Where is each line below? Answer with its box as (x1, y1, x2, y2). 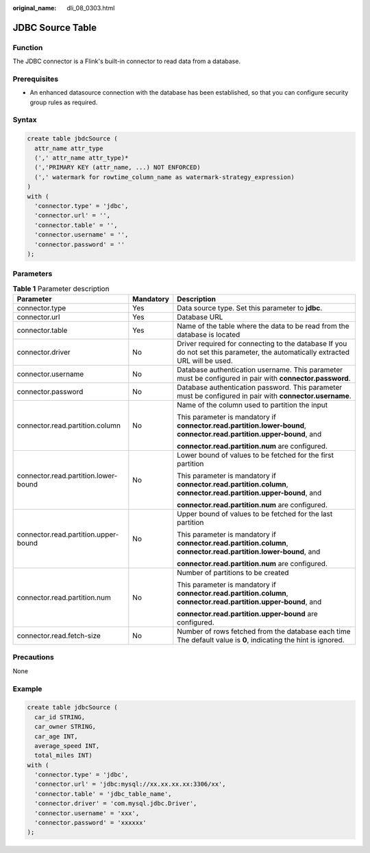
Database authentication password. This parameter (177, 383, 343, 393)
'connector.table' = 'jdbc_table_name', (34, 790, 172, 797)
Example (12, 683, 42, 693)
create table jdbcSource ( (27, 703, 118, 712)
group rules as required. (29, 98, 98, 106)
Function (12, 43, 43, 52)
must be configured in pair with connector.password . (177, 374, 351, 384)
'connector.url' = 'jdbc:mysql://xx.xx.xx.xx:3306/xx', (34, 780, 226, 788)
